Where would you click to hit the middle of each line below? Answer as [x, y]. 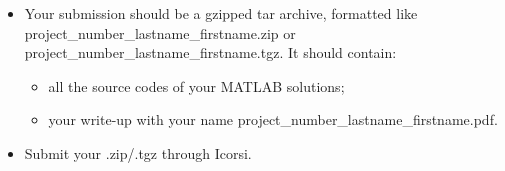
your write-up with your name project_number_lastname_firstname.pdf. [273, 119]
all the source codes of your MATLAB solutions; [196, 85]
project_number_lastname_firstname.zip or [160, 32]
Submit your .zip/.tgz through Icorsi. [138, 152]
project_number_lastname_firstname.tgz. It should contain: [210, 52]
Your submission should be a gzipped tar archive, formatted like [221, 13]
